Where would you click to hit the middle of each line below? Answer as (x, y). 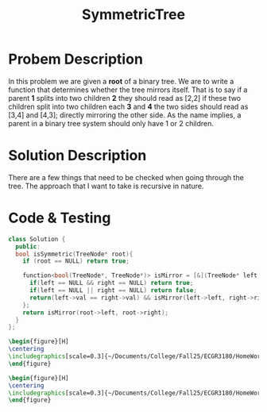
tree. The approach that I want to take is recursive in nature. (106, 186)
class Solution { (37, 239)
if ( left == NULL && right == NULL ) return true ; (111, 283)
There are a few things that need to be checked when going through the (126, 177)
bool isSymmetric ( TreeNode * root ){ (74, 254)
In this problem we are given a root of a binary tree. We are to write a (121, 81)
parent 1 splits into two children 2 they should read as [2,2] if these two (124, 98)
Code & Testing (60, 218)
